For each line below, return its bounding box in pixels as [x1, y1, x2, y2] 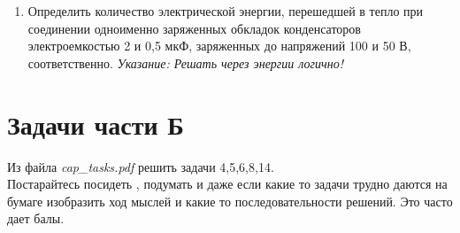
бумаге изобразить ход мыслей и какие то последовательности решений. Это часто [7, 191, 453, 210]
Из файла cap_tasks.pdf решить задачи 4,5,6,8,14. [7, 157, 274, 175]
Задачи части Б [7, 105, 184, 142]
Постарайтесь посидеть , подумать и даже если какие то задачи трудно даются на [7, 175, 448, 193]
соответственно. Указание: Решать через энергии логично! [27, 53, 343, 72]
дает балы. [7, 209, 65, 228]
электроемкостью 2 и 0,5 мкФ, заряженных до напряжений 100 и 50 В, [27, 36, 411, 55]
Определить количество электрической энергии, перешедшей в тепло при [27, 2, 424, 19]
